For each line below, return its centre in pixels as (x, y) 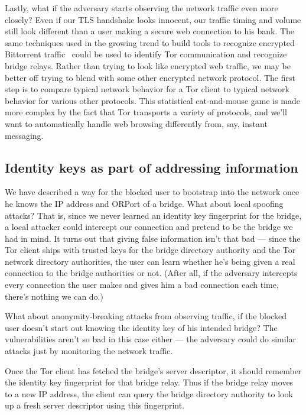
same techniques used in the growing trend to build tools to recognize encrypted (150, 42)
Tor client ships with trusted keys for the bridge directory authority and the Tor (150, 250)
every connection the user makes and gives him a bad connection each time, (142, 285)
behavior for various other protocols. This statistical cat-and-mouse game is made (153, 100)
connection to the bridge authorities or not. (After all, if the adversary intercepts (151, 273)
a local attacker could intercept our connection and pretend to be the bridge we (149, 227)
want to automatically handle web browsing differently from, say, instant (136, 123)
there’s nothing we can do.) (54, 296)
